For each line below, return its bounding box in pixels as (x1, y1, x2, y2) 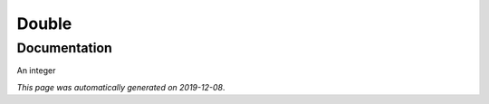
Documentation (16, 40, 112, 56)
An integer (16, 65, 56, 76)
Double (16, 14, 72, 33)
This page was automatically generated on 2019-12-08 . (16, 81, 225, 92)
